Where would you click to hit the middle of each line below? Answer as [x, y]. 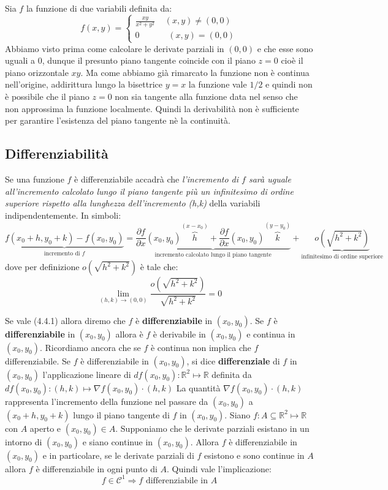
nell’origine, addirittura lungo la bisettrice [84, 84]
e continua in [271, 334]
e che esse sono [285, 48]
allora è [129, 334]
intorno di [24, 441]
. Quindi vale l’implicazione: [219, 468]
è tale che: [159, 267]
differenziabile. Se [38, 360]
